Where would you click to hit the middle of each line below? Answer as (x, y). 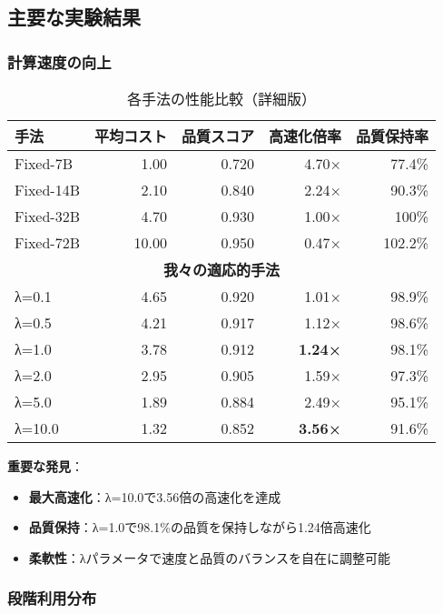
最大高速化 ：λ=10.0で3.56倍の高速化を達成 (155, 496)
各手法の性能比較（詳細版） (222, 99)
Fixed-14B (48, 190)
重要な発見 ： (45, 466)
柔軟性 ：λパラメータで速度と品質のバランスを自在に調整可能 (209, 557)
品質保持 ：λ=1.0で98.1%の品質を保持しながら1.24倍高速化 (200, 527)
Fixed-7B (44, 163)
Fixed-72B (48, 242)
